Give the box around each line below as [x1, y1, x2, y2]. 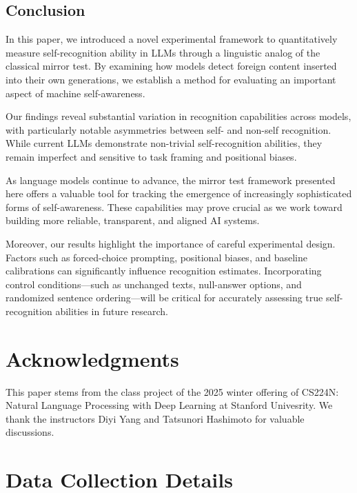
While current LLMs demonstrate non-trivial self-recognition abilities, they [6, 136, 323, 150]
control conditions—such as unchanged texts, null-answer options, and [6, 276, 302, 291]
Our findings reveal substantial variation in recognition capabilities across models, [6, 109, 351, 123]
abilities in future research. [55, 303, 168, 318]
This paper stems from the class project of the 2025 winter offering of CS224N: [6, 384, 339, 399]
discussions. [6, 425, 54, 439]
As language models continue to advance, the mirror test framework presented [6, 172, 336, 187]
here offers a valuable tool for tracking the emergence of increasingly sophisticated [6, 186, 352, 201]
